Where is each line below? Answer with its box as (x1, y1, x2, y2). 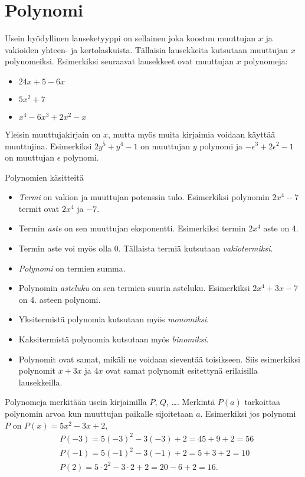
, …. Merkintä (166, 396, 215, 408)
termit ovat (18, 202, 60, 214)
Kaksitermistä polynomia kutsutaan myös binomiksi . (18, 333, 209, 345)
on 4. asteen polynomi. (18, 293, 101, 305)
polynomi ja (199, 139, 243, 152)
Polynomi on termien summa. (18, 262, 126, 274)
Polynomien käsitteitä (5, 171, 84, 183)
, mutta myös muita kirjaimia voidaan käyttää (108, 128, 276, 140)
